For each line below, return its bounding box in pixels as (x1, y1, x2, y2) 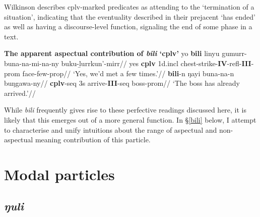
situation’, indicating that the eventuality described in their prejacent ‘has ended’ (4, 11, 255, 22)
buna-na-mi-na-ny (4, 58, 59, 68)
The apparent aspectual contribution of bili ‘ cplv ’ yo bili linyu (4, 48, 220, 59)
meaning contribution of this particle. (35, 134, 151, 145)
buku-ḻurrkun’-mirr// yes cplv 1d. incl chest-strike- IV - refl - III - (61, 58, 254, 68)
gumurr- (222, 48, 247, 59)
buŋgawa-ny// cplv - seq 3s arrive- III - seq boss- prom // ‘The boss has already (4, 78, 240, 88)
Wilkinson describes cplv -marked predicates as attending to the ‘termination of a (4, 2, 254, 12)
